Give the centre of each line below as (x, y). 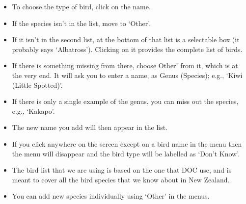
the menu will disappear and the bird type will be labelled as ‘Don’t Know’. (126, 153)
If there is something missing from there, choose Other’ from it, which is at (125, 65)
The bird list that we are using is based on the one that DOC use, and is (122, 170)
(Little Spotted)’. (37, 85)
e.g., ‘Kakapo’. (33, 111)
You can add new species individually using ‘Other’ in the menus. (111, 196)
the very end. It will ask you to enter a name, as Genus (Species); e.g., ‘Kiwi (127, 75)
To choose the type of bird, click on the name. (81, 6)
